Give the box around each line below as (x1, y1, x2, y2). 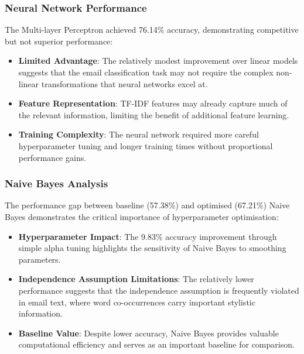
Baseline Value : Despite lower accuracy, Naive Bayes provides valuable (18, 326, 279, 339)
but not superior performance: (5, 35, 113, 47)
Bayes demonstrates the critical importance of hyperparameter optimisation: (5, 210, 279, 222)
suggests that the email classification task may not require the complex (18, 66, 274, 78)
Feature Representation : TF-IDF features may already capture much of (18, 97, 288, 109)
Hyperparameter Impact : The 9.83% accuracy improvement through (18, 230, 277, 242)
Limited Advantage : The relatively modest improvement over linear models (18, 54, 298, 67)
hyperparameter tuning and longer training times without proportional (18, 139, 273, 152)
